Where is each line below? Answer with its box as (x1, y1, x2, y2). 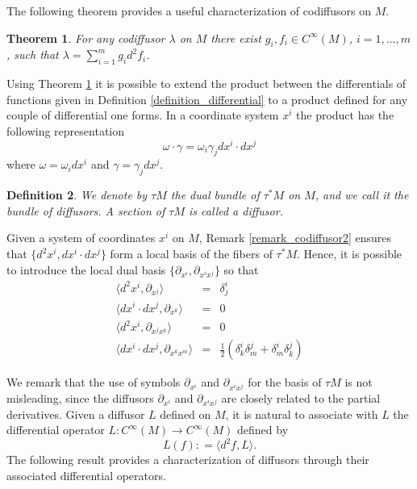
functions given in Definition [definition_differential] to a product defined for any (6, 90, 408, 107)
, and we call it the (315, 186, 409, 203)
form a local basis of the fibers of (110, 245, 273, 262)
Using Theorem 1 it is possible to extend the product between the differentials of (6, 75, 407, 92)
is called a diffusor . (189, 202, 283, 219)
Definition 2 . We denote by (6, 186, 148, 203)
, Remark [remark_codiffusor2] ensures (198, 229, 392, 246)
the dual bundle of (170, 186, 260, 203)
